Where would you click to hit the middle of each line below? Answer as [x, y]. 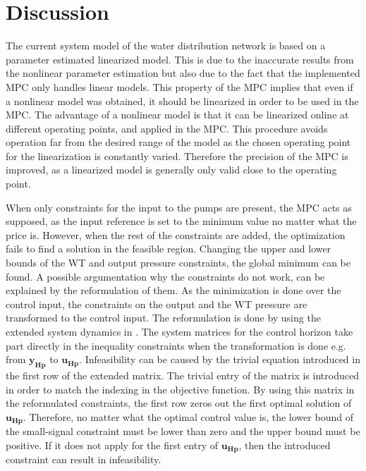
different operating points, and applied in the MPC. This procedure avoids [167, 128]
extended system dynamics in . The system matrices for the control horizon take [179, 331]
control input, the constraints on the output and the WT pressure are [157, 304]
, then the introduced [285, 445]
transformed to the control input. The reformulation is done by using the [163, 318]
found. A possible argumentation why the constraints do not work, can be [165, 276]
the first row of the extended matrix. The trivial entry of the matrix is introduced [182, 375]
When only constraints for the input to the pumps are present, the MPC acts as [179, 207]
